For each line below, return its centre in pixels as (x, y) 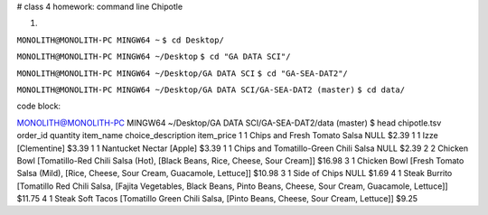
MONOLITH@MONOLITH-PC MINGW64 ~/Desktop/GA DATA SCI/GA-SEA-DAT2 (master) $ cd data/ (211, 89)
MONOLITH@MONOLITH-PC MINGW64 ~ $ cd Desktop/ (121, 40)
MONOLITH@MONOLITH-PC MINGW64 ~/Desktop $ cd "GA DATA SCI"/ (154, 57)
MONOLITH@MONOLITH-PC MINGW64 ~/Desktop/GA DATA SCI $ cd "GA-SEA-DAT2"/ (182, 73)
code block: (39, 106)
